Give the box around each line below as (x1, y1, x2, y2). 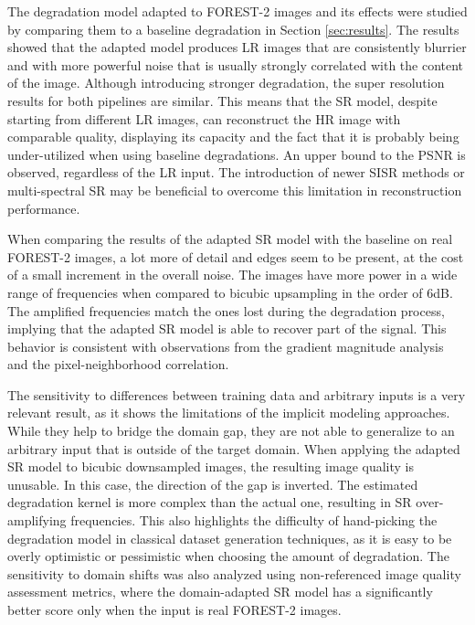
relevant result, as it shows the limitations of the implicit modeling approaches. (7, 403, 450, 422)
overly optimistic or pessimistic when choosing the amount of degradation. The (7, 546, 449, 566)
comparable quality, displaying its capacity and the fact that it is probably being (7, 127, 459, 146)
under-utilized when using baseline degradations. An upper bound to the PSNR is (7, 144, 466, 164)
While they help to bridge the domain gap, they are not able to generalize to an (7, 421, 455, 440)
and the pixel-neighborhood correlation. (7, 355, 229, 374)
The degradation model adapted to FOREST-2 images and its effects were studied (7, 2, 468, 20)
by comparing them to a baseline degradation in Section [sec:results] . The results (7, 19, 459, 38)
